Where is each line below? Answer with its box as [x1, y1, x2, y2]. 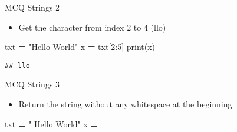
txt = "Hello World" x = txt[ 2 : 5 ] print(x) [5, 40, 156, 53]
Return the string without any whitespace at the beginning [18, 98, 232, 110]
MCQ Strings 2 [5, 1, 60, 13]
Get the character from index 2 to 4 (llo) [18, 21, 166, 33]
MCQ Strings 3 [5, 78, 60, 90]
